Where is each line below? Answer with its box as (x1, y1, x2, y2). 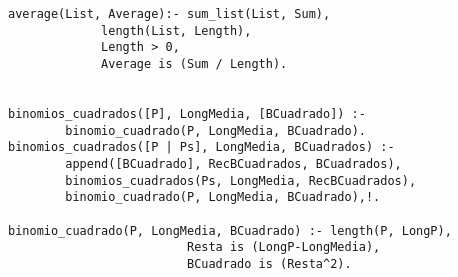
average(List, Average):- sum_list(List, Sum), (8, 7, 331, 21)
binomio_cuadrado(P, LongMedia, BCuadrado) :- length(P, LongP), (8, 223, 452, 238)
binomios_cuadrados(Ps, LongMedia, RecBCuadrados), (65, 173, 417, 188)
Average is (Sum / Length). (101, 56, 288, 71)
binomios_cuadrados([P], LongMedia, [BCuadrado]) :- (8, 106, 366, 121)
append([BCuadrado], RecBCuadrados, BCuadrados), (65, 156, 402, 171)
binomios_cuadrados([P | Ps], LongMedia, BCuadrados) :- (8, 140, 395, 155)
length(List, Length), (101, 23, 252, 38)
